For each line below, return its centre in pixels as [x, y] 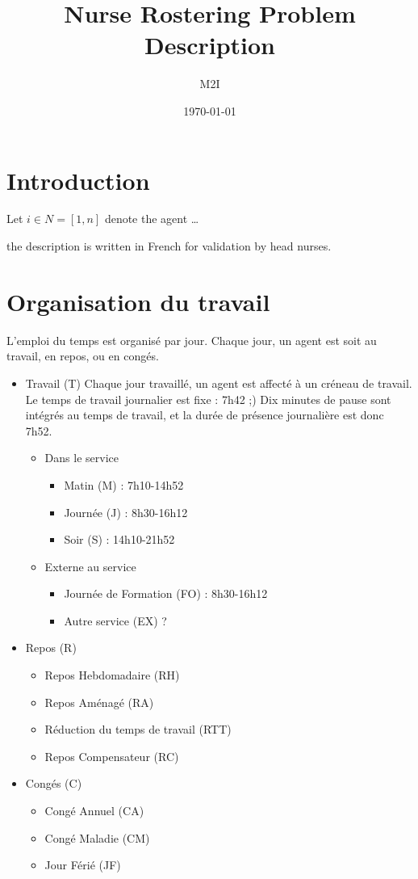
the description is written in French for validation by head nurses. [169, 246]
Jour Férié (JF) [83, 865]
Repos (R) [51, 648]
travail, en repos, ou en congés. [83, 356]
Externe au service [90, 566]
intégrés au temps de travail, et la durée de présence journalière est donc [205, 415]
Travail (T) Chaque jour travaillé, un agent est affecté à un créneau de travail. [219, 383]
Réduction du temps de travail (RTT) [138, 729]
